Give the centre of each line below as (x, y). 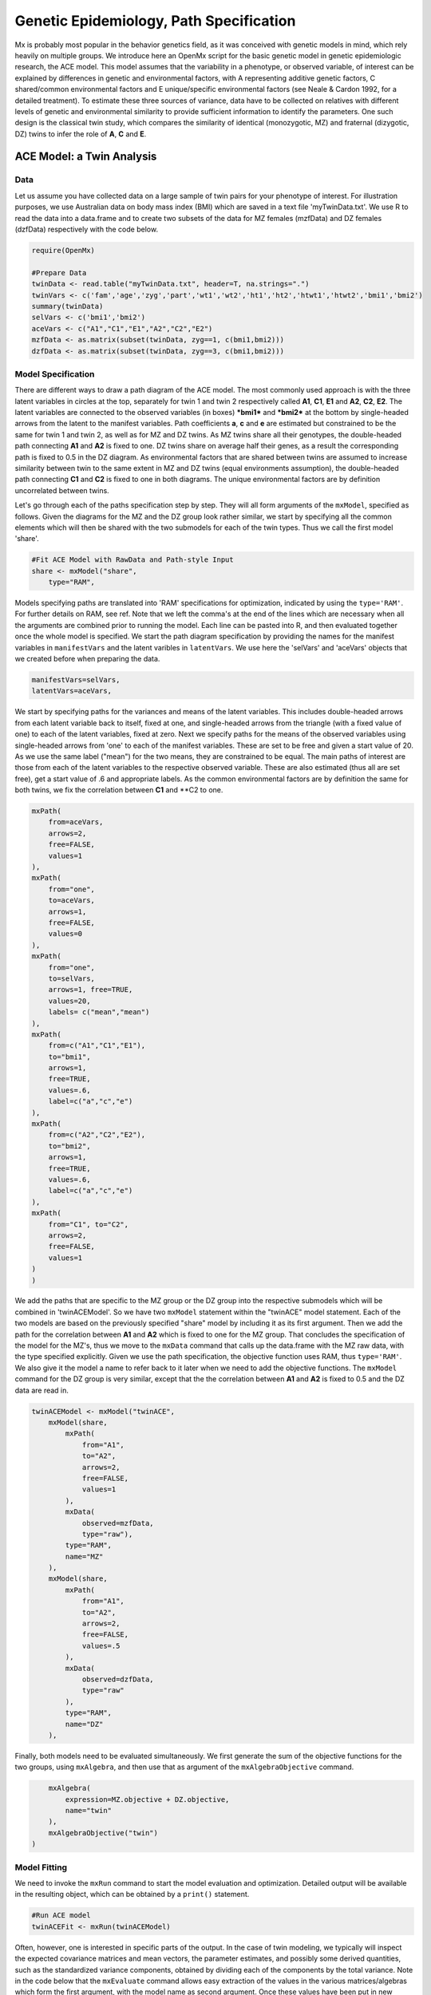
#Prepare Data (59, 273)
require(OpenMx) (63, 250)
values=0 (65, 934)
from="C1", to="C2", (89, 1224)
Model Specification (55, 373)
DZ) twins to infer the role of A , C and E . (81, 134)
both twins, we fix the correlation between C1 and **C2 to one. (119, 790)
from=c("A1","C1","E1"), (97, 1046)
